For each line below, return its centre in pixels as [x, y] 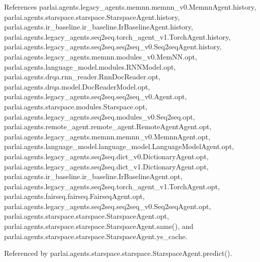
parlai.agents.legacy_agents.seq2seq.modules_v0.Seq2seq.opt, [100, 116]
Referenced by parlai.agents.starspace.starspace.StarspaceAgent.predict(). [118, 253]
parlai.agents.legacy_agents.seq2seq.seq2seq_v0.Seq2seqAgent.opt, [108, 206]
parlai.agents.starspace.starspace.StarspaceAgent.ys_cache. [96, 236]
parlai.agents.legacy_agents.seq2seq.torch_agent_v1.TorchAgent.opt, [112, 186]
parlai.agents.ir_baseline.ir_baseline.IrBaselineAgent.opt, [93, 176]
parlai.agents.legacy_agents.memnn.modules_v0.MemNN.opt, [101, 56]
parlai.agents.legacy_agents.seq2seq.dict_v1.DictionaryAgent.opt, [106, 166]
